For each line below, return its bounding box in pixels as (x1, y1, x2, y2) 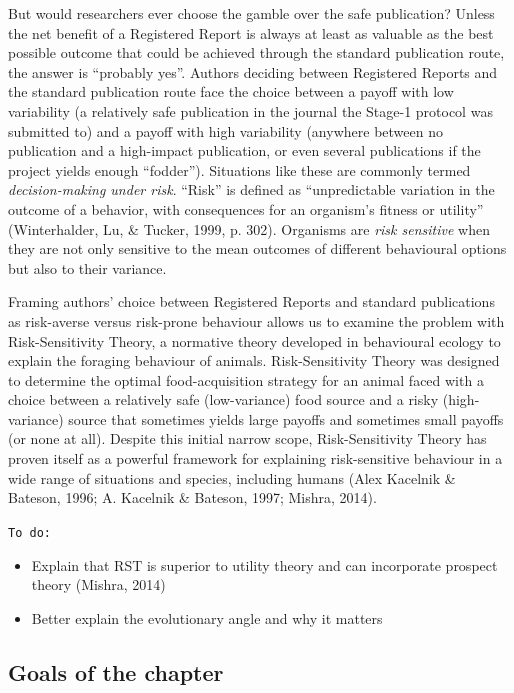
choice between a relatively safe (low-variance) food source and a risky (8, 389, 439, 410)
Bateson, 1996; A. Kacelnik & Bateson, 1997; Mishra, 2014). (8, 487, 377, 508)
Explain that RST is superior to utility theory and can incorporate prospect (31, 554, 498, 575)
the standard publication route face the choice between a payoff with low (8, 81, 454, 102)
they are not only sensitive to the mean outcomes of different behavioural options (8, 238, 507, 259)
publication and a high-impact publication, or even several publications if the (8, 140, 481, 161)
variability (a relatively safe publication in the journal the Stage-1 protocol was (8, 100, 493, 121)
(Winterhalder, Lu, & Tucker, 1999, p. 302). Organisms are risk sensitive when (8, 218, 490, 239)
